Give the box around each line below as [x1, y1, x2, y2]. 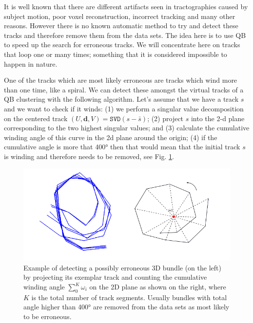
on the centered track [4, 113, 68, 123]
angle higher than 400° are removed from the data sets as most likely [23, 302, 230, 312]
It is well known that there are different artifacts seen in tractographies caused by [4, 1, 248, 11]
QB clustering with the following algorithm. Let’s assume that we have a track [4, 94, 239, 104]
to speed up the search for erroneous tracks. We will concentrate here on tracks [4, 39, 240, 50]
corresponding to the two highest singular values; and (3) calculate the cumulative [4, 123, 250, 133]
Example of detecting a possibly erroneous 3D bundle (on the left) [23, 262, 221, 272]
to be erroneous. [23, 311, 72, 321]
